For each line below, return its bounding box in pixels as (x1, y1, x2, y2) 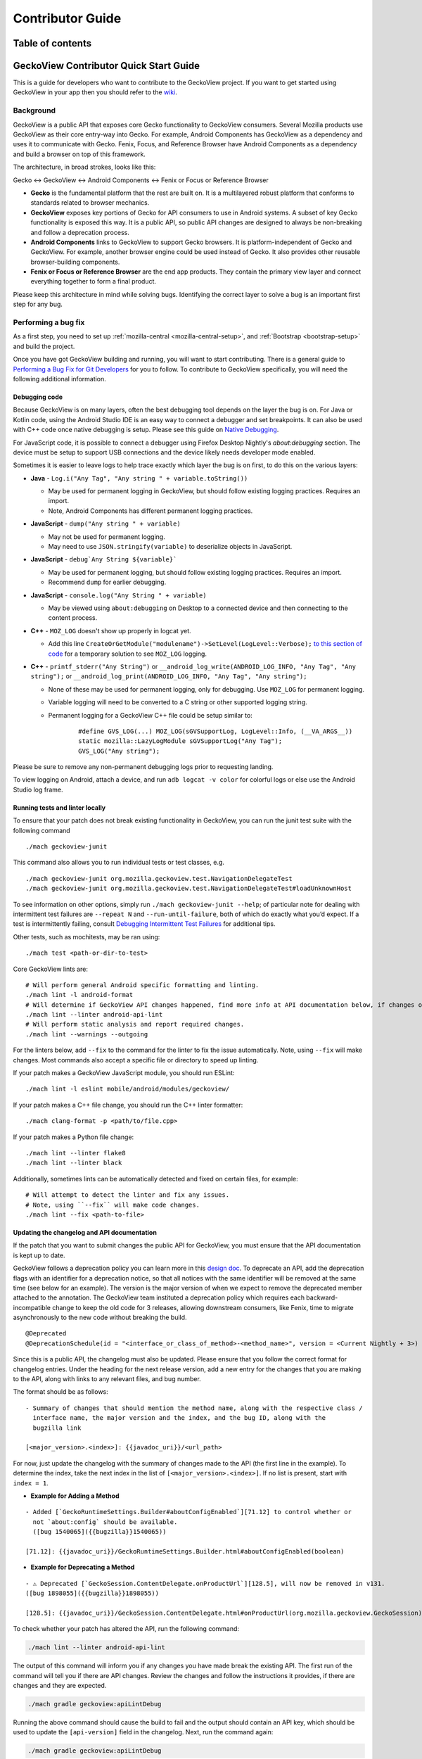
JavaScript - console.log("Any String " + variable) (30, 591, 207, 599)
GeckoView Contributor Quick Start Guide (13, 60, 200, 72)
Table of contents (13, 37, 91, 49)
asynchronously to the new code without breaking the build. (13, 1313, 187, 1322)
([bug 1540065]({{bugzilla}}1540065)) (32, 1528, 167, 1536)
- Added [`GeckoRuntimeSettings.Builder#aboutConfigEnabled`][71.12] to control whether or (25, 1508, 352, 1516)
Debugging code (13, 393, 63, 401)
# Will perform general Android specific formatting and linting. (25, 981, 260, 989)
